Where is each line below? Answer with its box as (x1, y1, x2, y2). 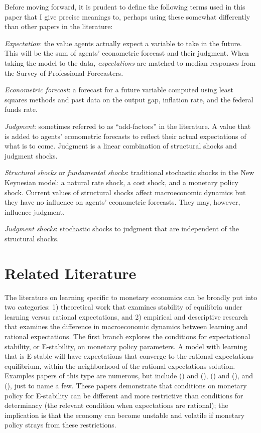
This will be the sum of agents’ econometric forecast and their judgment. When (5, 48, 249, 58)
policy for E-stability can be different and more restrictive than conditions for (5, 390, 243, 400)
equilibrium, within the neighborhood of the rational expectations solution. (5, 360, 235, 371)
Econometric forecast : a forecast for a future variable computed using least (5, 84, 233, 95)
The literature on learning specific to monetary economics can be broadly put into (5, 292, 257, 302)
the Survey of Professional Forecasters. (5, 67, 123, 78)
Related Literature (5, 262, 137, 283)
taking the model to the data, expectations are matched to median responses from (5, 57, 255, 68)
